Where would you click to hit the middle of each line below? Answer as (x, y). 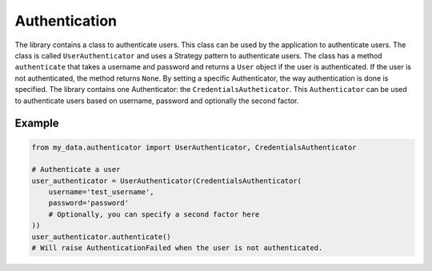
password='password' (89, 203)
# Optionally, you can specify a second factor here (154, 214)
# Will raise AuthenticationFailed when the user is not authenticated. (177, 248)
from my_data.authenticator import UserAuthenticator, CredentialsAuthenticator (194, 147)
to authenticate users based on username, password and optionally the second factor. (157, 101)
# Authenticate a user (76, 169)
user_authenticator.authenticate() (101, 237)
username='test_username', (102, 192)
